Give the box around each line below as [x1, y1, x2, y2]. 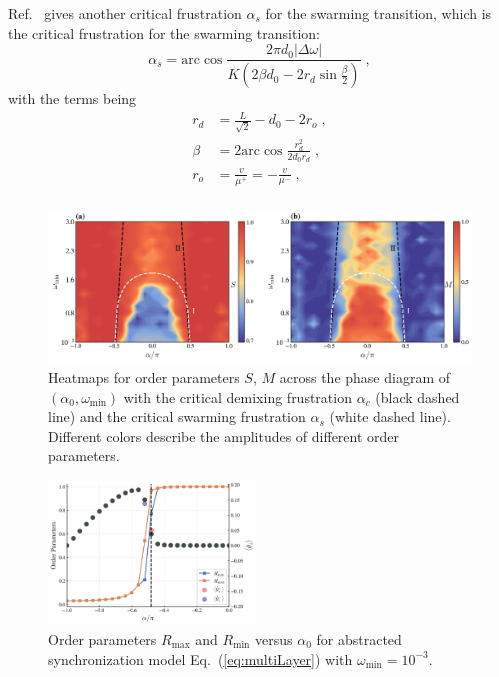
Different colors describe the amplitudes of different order [48, 425, 400, 446]
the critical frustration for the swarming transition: [8, 22, 321, 43]
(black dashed [375, 386, 460, 407]
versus [255, 628, 293, 649]
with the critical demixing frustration [123, 386, 352, 407]
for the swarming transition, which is [265, 3, 492, 23]
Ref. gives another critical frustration [8, 3, 242, 23]
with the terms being [8, 88, 137, 109]
